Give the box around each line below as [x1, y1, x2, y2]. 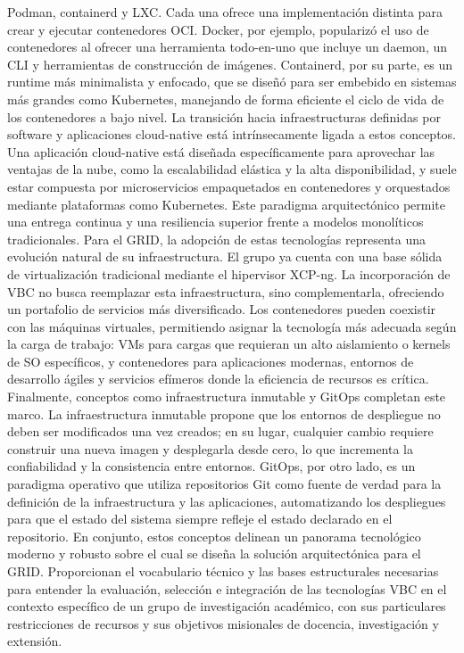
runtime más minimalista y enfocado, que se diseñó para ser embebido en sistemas [7, 72, 457, 91]
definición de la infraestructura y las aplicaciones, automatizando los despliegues [7, 492, 446, 510]
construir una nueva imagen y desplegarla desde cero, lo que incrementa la [7, 439, 414, 458]
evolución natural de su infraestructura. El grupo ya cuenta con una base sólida [7, 247, 443, 266]
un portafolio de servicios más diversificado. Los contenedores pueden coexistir [7, 300, 436, 318]
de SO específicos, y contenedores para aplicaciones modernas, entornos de [7, 351, 414, 370]
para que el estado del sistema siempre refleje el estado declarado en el [7, 509, 393, 528]
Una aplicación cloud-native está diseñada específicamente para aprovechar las [7, 142, 435, 161]
